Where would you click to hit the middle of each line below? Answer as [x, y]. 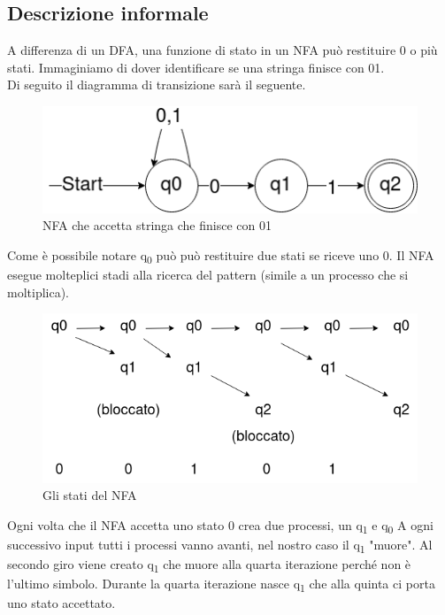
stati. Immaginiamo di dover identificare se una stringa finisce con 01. [196, 67]
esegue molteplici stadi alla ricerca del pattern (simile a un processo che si [208, 275]
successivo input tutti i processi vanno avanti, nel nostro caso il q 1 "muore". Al [220, 545]
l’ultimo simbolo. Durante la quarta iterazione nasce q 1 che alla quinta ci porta [221, 584]
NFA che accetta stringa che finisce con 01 [157, 225]
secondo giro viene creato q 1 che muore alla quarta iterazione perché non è [209, 565]
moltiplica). [38, 292]
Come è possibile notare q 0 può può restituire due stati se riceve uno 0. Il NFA [221, 256]
